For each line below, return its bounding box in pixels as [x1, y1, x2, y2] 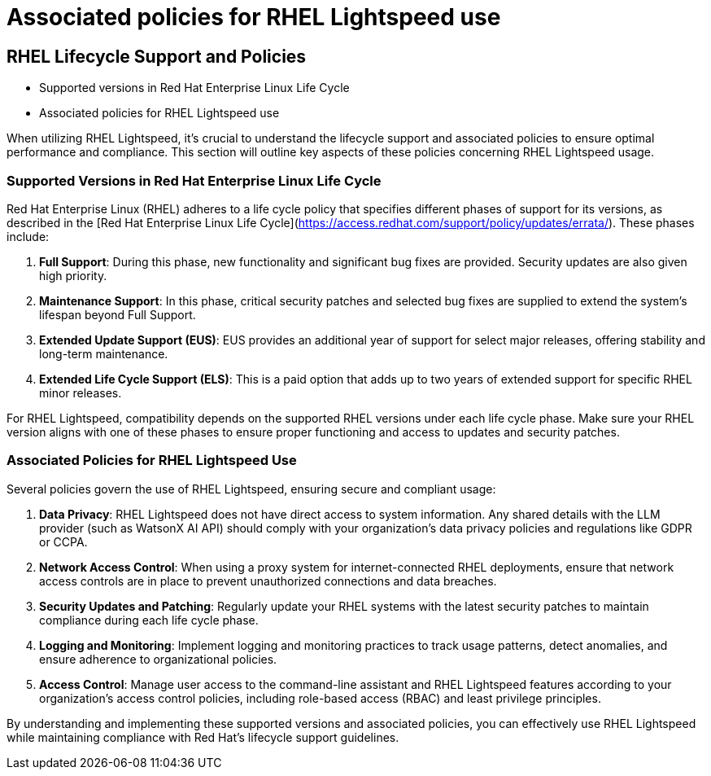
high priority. [39, 268, 107, 283]
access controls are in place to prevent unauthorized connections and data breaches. [39, 573, 497, 588]
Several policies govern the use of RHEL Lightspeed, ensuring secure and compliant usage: [7, 481, 496, 496]
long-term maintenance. [39, 346, 168, 361]
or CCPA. [39, 534, 88, 549]
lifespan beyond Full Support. [39, 307, 196, 322]
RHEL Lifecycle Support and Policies [7, 46, 307, 67]
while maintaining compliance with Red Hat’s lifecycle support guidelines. [7, 730, 399, 744]
